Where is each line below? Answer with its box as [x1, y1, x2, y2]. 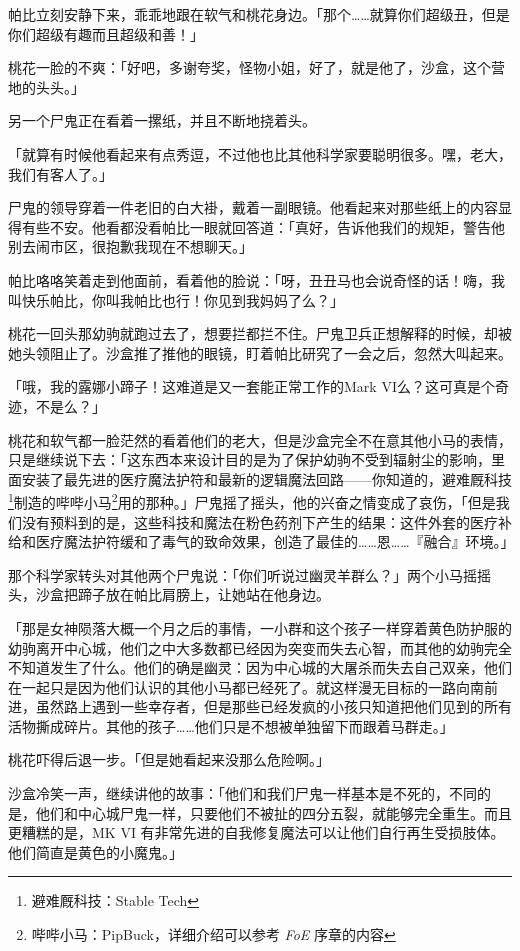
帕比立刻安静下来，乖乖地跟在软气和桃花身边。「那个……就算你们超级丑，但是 [8, 4, 510, 24]
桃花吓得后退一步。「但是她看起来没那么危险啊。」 [8, 749, 330, 770]
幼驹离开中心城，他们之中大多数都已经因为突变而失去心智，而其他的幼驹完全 [8, 637, 512, 658]
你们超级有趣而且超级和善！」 [8, 23, 204, 44]
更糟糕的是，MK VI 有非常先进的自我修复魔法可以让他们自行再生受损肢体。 [8, 822, 505, 843]
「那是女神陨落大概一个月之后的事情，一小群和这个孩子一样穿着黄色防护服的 [8, 617, 512, 638]
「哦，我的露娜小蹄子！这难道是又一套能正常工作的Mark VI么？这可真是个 [8, 376, 495, 397]
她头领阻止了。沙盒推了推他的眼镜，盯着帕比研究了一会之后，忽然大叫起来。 [8, 342, 512, 363]
